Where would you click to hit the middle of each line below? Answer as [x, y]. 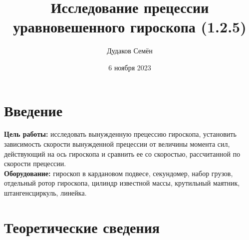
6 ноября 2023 [130, 67]
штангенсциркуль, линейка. [45, 193]
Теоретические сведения [82, 227]
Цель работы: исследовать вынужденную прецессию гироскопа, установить [120, 134]
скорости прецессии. [35, 163]
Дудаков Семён [130, 51]
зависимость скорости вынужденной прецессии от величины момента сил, [117, 144]
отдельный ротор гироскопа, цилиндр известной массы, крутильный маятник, [122, 183]
